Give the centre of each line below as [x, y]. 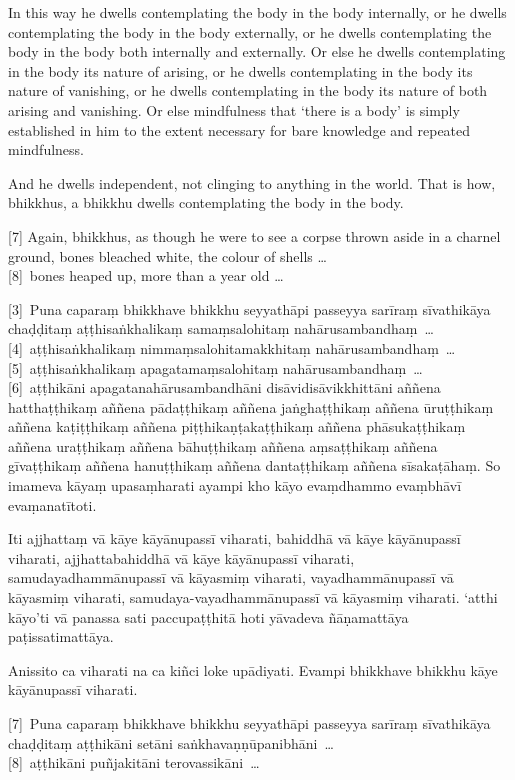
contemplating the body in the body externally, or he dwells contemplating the [250, 31]
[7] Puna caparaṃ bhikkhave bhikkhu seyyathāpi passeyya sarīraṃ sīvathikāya [249, 723]
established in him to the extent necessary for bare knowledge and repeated [239, 129]
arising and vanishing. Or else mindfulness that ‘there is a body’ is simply [234, 109]
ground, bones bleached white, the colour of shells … [167, 255]
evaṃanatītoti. [52, 504]
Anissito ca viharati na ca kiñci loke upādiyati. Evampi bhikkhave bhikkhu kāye [253, 669]
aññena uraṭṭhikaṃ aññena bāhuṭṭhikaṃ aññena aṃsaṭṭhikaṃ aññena [223, 445]
